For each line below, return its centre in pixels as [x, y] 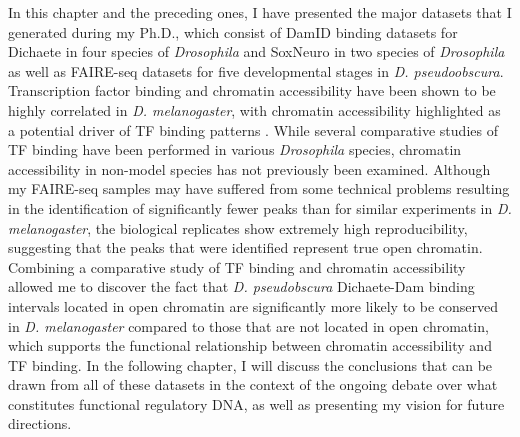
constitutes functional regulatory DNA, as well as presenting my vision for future [256, 403]
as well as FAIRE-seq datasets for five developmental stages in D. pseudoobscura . [256, 70]
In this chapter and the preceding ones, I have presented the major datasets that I [260, 12]
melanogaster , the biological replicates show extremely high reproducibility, [238, 227]
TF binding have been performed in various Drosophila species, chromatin [235, 149]
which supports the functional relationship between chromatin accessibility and [250, 345]
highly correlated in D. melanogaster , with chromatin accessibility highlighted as [254, 109]
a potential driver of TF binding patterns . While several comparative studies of [253, 129]
